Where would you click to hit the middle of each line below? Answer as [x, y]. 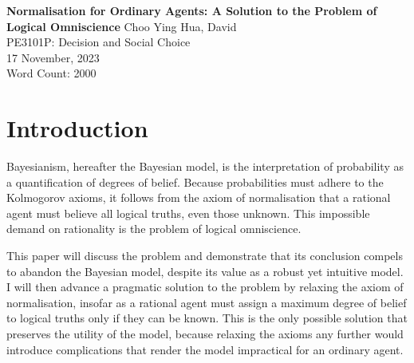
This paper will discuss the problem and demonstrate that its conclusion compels [205, 256]
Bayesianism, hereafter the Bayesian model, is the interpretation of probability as [205, 166]
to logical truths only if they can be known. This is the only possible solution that [207, 318]
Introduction [77, 128]
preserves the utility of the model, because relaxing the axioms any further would [205, 334]
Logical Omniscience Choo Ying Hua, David [122, 26]
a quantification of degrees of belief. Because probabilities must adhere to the [195, 181]
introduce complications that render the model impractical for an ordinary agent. [205, 349]
